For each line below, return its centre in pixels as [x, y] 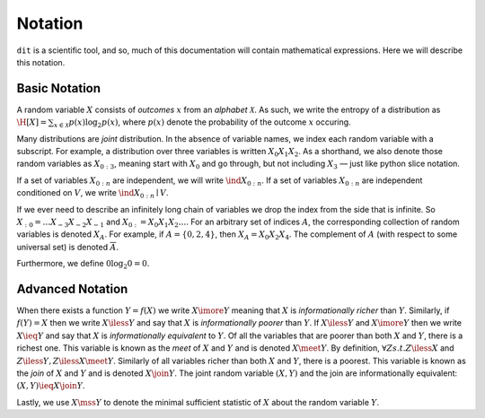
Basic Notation [59, 88]
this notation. [41, 62]
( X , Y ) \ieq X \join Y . [51, 386]
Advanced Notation [72, 288]
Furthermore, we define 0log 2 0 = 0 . [83, 265]
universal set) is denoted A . [67, 247]
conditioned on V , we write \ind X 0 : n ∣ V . [93, 194]
